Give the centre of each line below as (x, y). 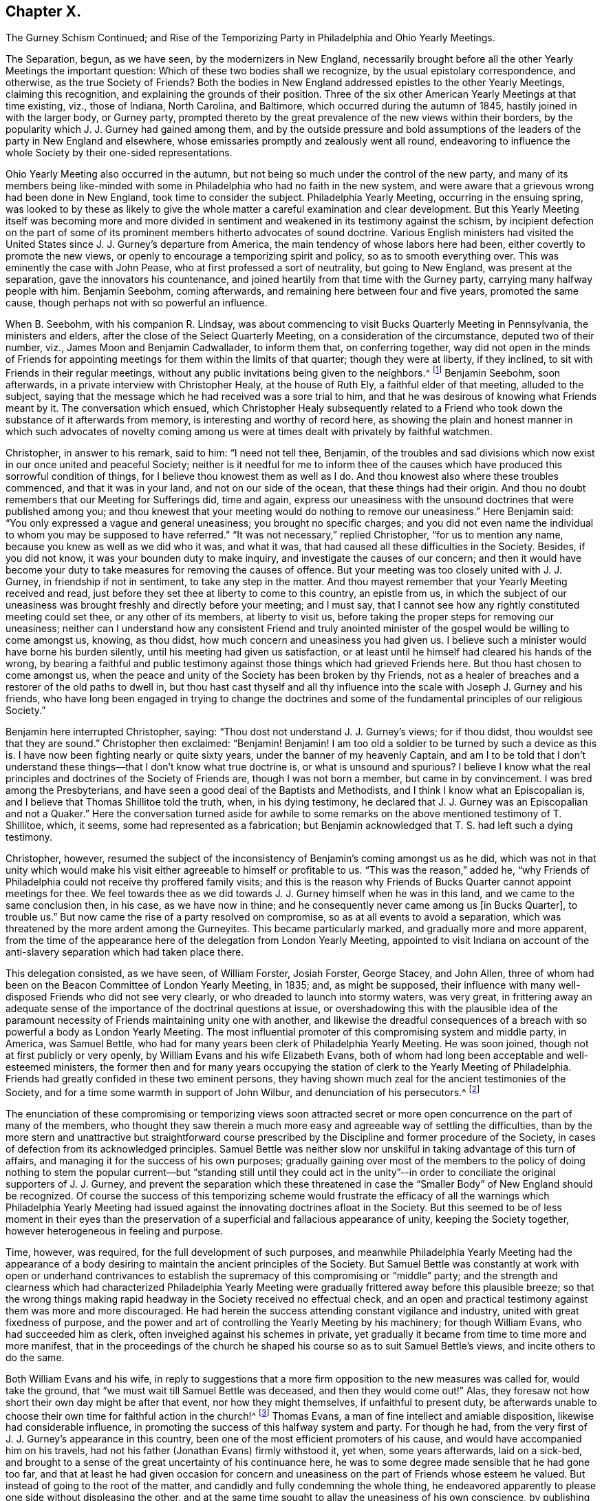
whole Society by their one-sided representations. (119, 153)
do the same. (35, 1357)
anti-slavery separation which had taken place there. (125, 952)
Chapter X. (44, 11)
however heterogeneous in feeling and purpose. (114, 1230)
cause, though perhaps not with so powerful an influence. (137, 303)
